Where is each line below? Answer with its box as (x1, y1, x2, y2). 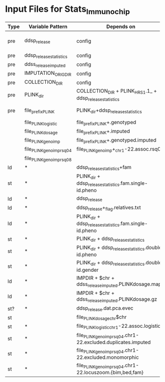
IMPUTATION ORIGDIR (24, 69, 72, 77)
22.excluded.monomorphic (76, 353, 139, 360)
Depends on (106, 23, 136, 30)
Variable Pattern (28, 23, 68, 30)
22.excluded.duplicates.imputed (76, 339, 151, 346)
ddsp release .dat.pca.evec (76, 305, 134, 313)
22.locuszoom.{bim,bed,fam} (76, 369, 144, 376)
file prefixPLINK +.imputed (76, 128, 130, 136)
